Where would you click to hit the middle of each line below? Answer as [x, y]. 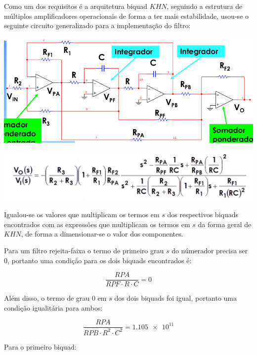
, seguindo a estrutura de [205, 6]
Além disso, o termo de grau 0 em [55, 298]
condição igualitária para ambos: [53, 307]
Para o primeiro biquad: [40, 346]
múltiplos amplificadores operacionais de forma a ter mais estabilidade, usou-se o [126, 16]
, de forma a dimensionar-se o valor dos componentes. [102, 234]
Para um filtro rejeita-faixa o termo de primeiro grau [84, 250]
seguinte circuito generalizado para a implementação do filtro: [97, 25]
